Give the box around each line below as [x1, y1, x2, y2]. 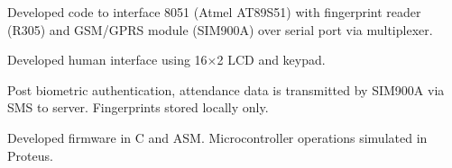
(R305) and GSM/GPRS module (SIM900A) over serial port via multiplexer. [7, 20, 433, 39]
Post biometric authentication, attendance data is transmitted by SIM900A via [7, 80, 445, 99]
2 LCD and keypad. [217, 50, 326, 69]
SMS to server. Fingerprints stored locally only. [7, 98, 269, 117]
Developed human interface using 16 [7, 50, 208, 69]
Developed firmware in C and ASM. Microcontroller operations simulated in [7, 128, 428, 146]
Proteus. [7, 146, 53, 164]
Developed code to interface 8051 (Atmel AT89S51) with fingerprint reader [7, 3, 421, 21]
